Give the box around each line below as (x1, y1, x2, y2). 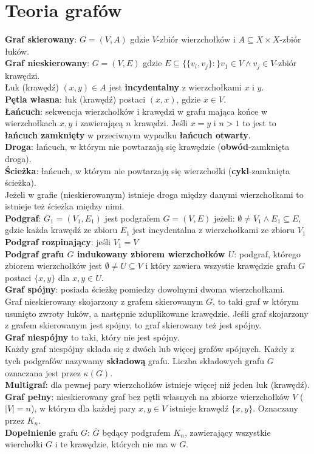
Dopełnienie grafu (5, 425, 78, 438)
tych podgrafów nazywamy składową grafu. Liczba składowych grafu (5, 354, 264, 367)
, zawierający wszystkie (185, 425, 271, 438)
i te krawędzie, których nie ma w (55, 438, 177, 450)
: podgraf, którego (234, 247, 301, 260)
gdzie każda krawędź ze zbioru (5, 223, 118, 236)
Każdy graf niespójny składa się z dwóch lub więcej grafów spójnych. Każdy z (5, 342, 295, 355)
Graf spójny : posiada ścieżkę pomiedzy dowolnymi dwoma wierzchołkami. (5, 283, 285, 296)
